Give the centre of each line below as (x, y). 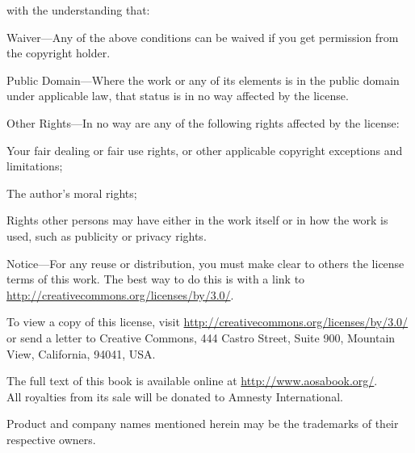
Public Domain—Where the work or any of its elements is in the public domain (203, 80)
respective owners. (51, 439)
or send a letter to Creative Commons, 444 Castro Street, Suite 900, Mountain (201, 337)
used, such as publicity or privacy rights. (107, 235)
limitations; (35, 166)
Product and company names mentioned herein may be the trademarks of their (203, 424)
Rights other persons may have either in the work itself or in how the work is (197, 220)
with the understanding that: (78, 10)
